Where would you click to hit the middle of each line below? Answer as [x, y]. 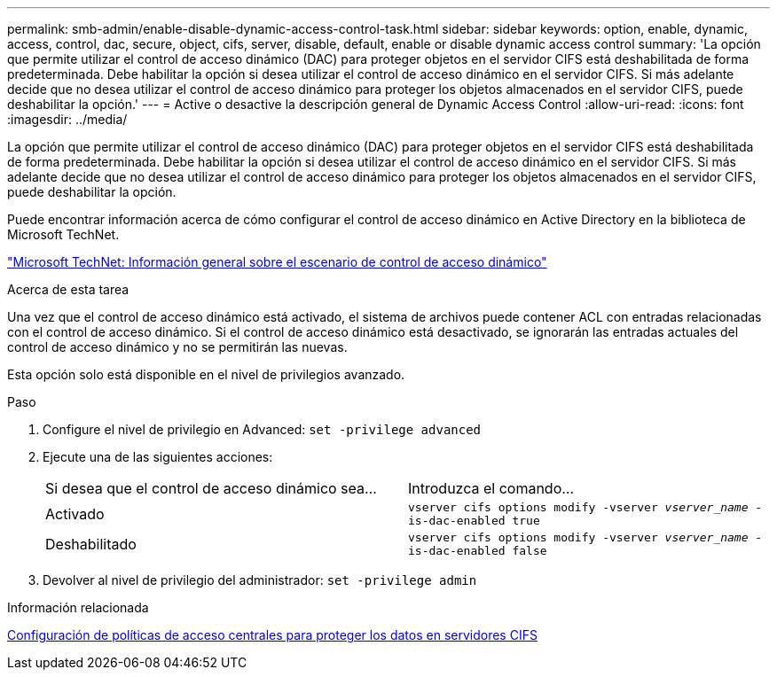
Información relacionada [78, 607]
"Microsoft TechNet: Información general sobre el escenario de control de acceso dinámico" [277, 262]
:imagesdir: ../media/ [67, 119]
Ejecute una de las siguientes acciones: [158, 457]
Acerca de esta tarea [68, 289]
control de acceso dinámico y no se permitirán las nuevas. [177, 347]
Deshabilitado [91, 544]
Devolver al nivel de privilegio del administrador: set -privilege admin [260, 580]
